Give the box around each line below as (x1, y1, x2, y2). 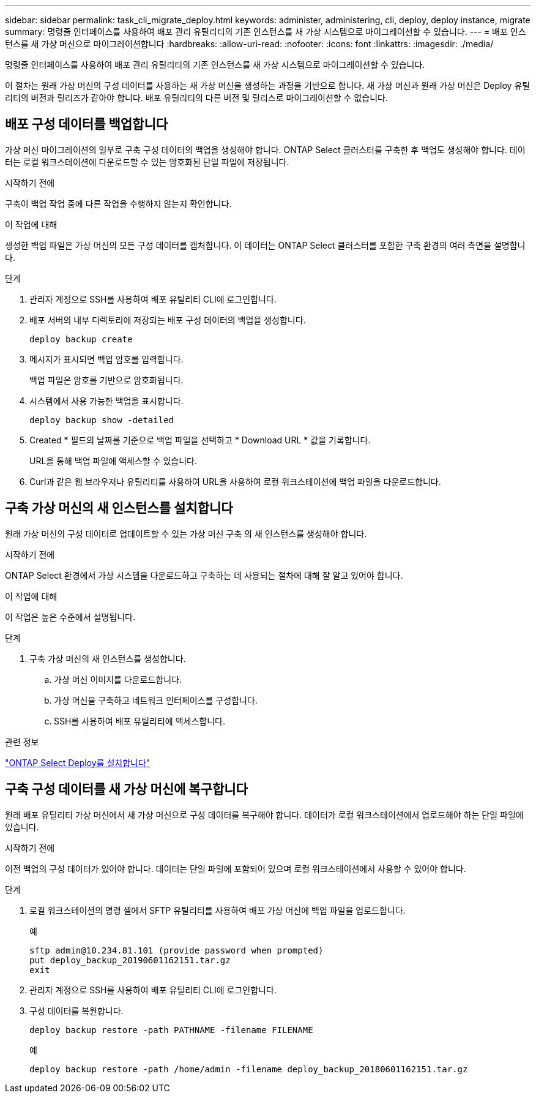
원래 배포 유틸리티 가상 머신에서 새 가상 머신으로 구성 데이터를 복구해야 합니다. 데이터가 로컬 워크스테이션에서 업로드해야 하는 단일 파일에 (5, 809, 524, 820)
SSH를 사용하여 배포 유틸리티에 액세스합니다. (54, 715, 225, 726)
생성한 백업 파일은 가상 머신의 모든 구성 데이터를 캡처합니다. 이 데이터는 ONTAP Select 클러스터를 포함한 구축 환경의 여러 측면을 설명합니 (5, 239, 526, 250)
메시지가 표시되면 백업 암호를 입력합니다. (29, 353, 184, 364)
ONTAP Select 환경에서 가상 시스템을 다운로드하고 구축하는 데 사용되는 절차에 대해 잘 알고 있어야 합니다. (5, 570, 403, 581)
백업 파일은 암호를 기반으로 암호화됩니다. (29, 374, 184, 385)
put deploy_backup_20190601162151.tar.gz (29, 955, 231, 965)
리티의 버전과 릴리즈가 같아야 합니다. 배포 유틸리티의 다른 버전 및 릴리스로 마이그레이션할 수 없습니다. (5, 92, 388, 103)
